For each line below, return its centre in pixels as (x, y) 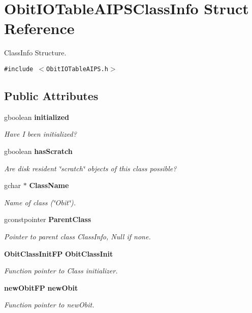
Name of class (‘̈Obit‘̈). (40, 202)
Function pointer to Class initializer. (61, 271)
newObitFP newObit (41, 287)
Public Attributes (51, 95)
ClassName (49, 185)
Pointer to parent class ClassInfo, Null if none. (77, 236)
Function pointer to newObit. (49, 305)
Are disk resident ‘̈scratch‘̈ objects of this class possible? (90, 168)
